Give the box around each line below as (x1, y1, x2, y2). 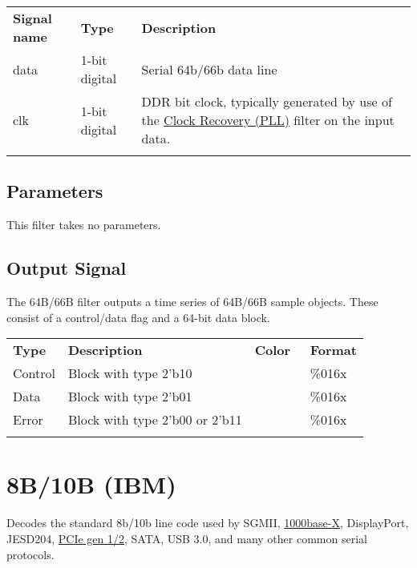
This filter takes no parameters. (6, 216, 161, 233)
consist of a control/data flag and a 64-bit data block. (6, 308, 270, 325)
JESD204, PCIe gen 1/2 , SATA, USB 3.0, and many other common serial (6, 530, 367, 546)
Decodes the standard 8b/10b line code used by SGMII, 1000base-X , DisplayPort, (6, 514, 409, 531)
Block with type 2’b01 (67, 387, 192, 406)
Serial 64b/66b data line (141, 59, 277, 79)
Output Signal (6, 256, 127, 280)
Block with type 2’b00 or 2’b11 (67, 410, 242, 429)
